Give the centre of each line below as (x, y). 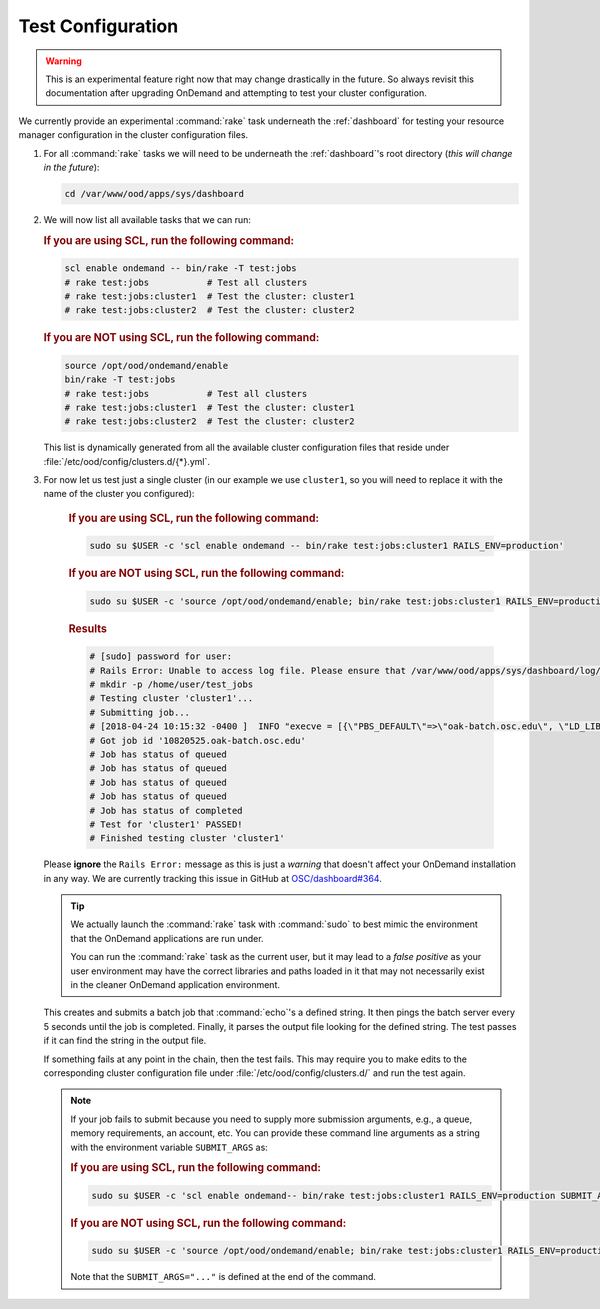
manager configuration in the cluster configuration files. (133, 135)
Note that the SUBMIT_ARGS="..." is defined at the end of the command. (223, 1277)
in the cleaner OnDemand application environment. (175, 985)
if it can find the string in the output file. (125, 1041)
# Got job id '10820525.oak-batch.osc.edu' (198, 740)
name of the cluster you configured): (119, 494)
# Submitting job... (139, 712)
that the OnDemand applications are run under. (167, 938)
